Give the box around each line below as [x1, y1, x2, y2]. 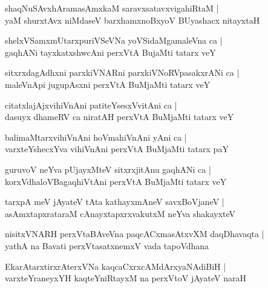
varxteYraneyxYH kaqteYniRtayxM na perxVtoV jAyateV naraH [5, 272, 247, 284]
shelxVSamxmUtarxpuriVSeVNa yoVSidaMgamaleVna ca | [5, 34, 223, 47]
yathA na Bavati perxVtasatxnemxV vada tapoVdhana [5, 239, 209, 252]
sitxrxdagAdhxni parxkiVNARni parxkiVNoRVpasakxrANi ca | [5, 66, 240, 79]
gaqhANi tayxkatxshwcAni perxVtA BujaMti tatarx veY [5, 45, 216, 58]
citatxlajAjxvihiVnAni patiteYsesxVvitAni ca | [5, 98, 177, 111]
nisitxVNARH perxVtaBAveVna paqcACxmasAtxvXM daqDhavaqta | [5, 227, 264, 240]
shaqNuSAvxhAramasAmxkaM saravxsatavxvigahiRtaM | [5, 2, 219, 14]
